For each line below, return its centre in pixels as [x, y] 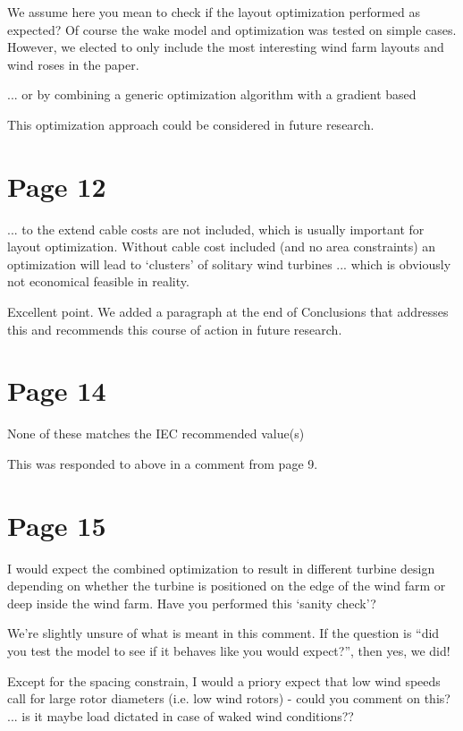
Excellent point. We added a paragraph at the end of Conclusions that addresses [228, 312]
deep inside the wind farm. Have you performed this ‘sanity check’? [192, 603]
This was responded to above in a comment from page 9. [163, 463]
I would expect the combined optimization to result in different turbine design [221, 568]
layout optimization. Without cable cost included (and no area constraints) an [222, 246]
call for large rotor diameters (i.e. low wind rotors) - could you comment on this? [229, 698]
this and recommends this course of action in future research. [175, 329]
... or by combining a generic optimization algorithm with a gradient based [212, 94]
